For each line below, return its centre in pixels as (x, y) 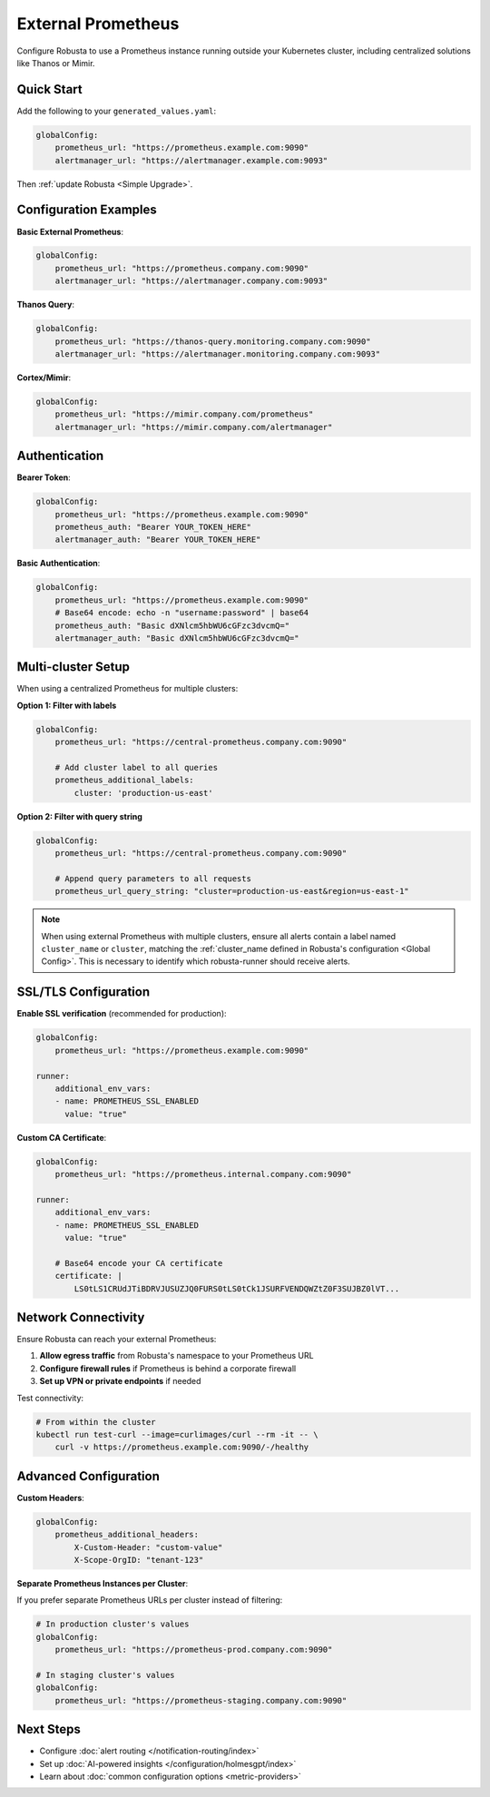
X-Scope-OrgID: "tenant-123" (139, 1560)
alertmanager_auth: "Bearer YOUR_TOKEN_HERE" (158, 540)
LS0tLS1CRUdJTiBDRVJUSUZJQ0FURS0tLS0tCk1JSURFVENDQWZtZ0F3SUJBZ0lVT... (237, 1288)
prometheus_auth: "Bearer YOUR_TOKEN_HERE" (153, 527)
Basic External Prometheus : (70, 231)
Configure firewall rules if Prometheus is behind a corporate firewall (168, 1368)
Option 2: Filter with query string (79, 816)
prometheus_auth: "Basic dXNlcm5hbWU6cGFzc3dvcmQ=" (172, 625)
